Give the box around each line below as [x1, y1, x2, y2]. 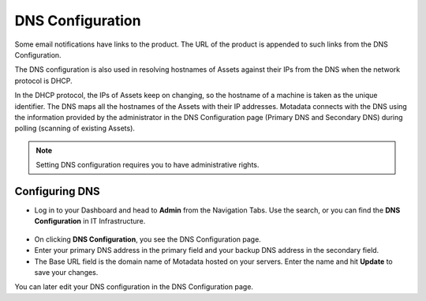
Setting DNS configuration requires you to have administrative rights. [35, 160, 260, 170]
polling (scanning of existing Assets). [14, 123, 136, 134]
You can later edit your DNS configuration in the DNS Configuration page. [14, 282, 254, 292]
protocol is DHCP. [14, 76, 73, 85]
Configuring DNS [14, 184, 100, 198]
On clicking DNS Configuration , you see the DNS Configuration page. [34, 234, 262, 244]
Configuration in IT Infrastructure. [34, 216, 146, 226]
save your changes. [34, 267, 99, 277]
